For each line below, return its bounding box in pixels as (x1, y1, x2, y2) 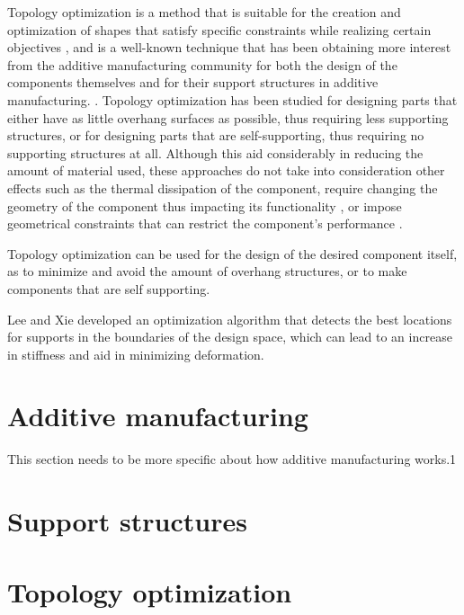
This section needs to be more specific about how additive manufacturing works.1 (7, 450, 457, 468)
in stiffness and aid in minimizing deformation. (7, 344, 264, 363)
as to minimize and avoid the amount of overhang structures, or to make (7, 262, 407, 281)
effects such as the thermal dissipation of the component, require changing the (7, 178, 438, 197)
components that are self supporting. (7, 279, 210, 298)
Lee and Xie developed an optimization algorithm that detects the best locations (7, 309, 452, 328)
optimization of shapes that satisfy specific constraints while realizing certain (7, 20, 432, 39)
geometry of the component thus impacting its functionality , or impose (7, 196, 402, 215)
